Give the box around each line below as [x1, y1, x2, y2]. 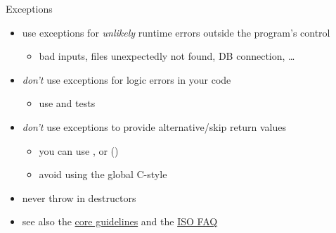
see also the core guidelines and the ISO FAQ [22, 214, 218, 229]
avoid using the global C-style [39, 167, 167, 182]
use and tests [39, 96, 96, 111]
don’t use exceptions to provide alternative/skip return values [22, 119, 286, 134]
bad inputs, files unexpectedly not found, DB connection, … [39, 49, 295, 63]
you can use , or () [39, 143, 119, 158]
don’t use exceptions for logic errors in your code [22, 72, 231, 87]
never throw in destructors [22, 190, 136, 205]
